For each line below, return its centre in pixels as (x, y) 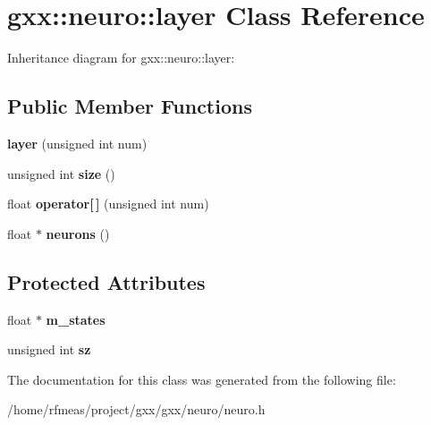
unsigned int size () (61, 173)
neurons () (78, 233)
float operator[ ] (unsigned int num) (108, 204)
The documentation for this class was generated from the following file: (202, 379)
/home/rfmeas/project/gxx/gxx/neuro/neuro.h (136, 409)
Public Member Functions (130, 106)
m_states (76, 319)
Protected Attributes (106, 281)
